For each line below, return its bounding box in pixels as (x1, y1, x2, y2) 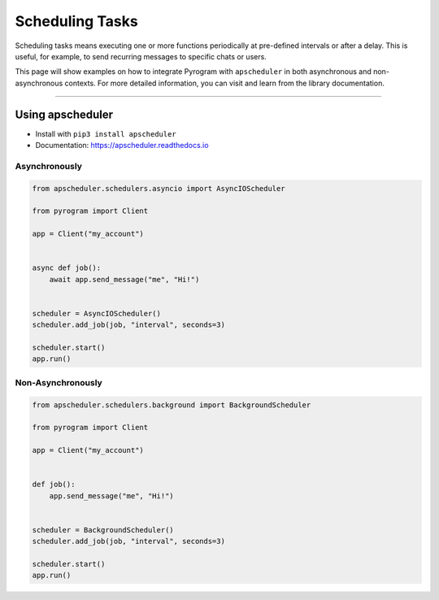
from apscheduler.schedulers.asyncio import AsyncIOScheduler (32, 184, 285, 193)
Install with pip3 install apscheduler (35, 128, 176, 138)
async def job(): (32, 263, 102, 272)
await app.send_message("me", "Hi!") (49, 275, 200, 284)
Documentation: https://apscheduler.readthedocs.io (35, 141, 209, 150)
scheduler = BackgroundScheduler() (32, 525, 174, 534)
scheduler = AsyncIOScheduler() (32, 309, 162, 318)
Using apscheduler (15, 107, 114, 121)
